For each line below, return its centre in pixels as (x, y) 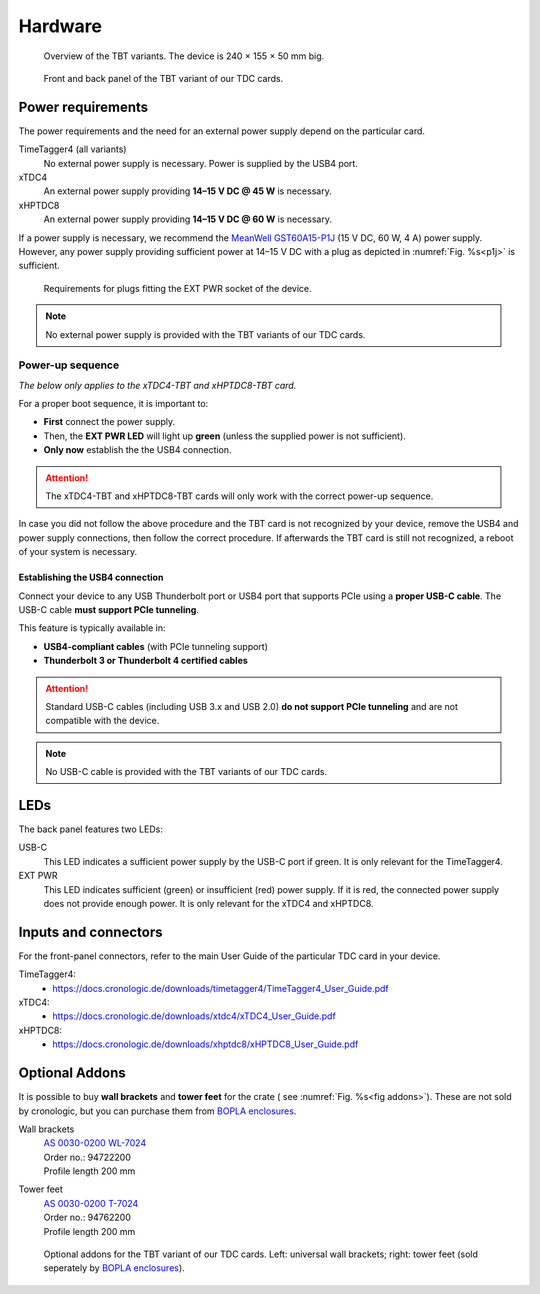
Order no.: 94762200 (87, 1217)
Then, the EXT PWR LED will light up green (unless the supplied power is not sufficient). (225, 436)
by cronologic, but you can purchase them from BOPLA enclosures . (157, 1111)
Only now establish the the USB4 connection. (137, 450)
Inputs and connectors (90, 931)
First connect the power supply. (109, 422)
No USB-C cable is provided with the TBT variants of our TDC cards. (186, 772)
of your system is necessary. (78, 552)
